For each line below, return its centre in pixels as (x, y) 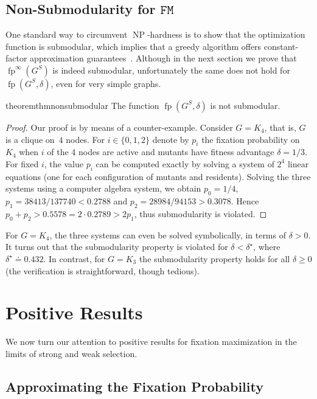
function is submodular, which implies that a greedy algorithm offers (134, 46)
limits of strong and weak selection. (71, 353)
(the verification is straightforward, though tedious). (103, 270)
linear (298, 163)
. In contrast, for (74, 258)
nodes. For (85, 139)
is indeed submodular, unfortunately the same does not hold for (171, 70)
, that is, (280, 127)
